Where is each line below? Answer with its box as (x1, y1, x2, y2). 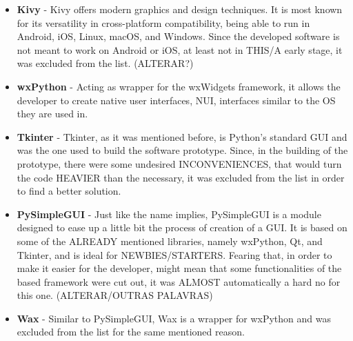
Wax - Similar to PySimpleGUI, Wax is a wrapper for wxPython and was (17, 311, 331, 325)
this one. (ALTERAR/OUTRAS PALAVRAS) (17, 288, 213, 302)
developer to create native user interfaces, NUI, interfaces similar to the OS (17, 92, 336, 107)
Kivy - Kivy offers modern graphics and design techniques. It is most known (17, 2, 343, 16)
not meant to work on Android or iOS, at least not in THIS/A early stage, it (17, 42, 343, 57)
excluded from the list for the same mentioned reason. (17, 324, 245, 339)
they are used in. (17, 106, 88, 121)
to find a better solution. (17, 184, 121, 198)
